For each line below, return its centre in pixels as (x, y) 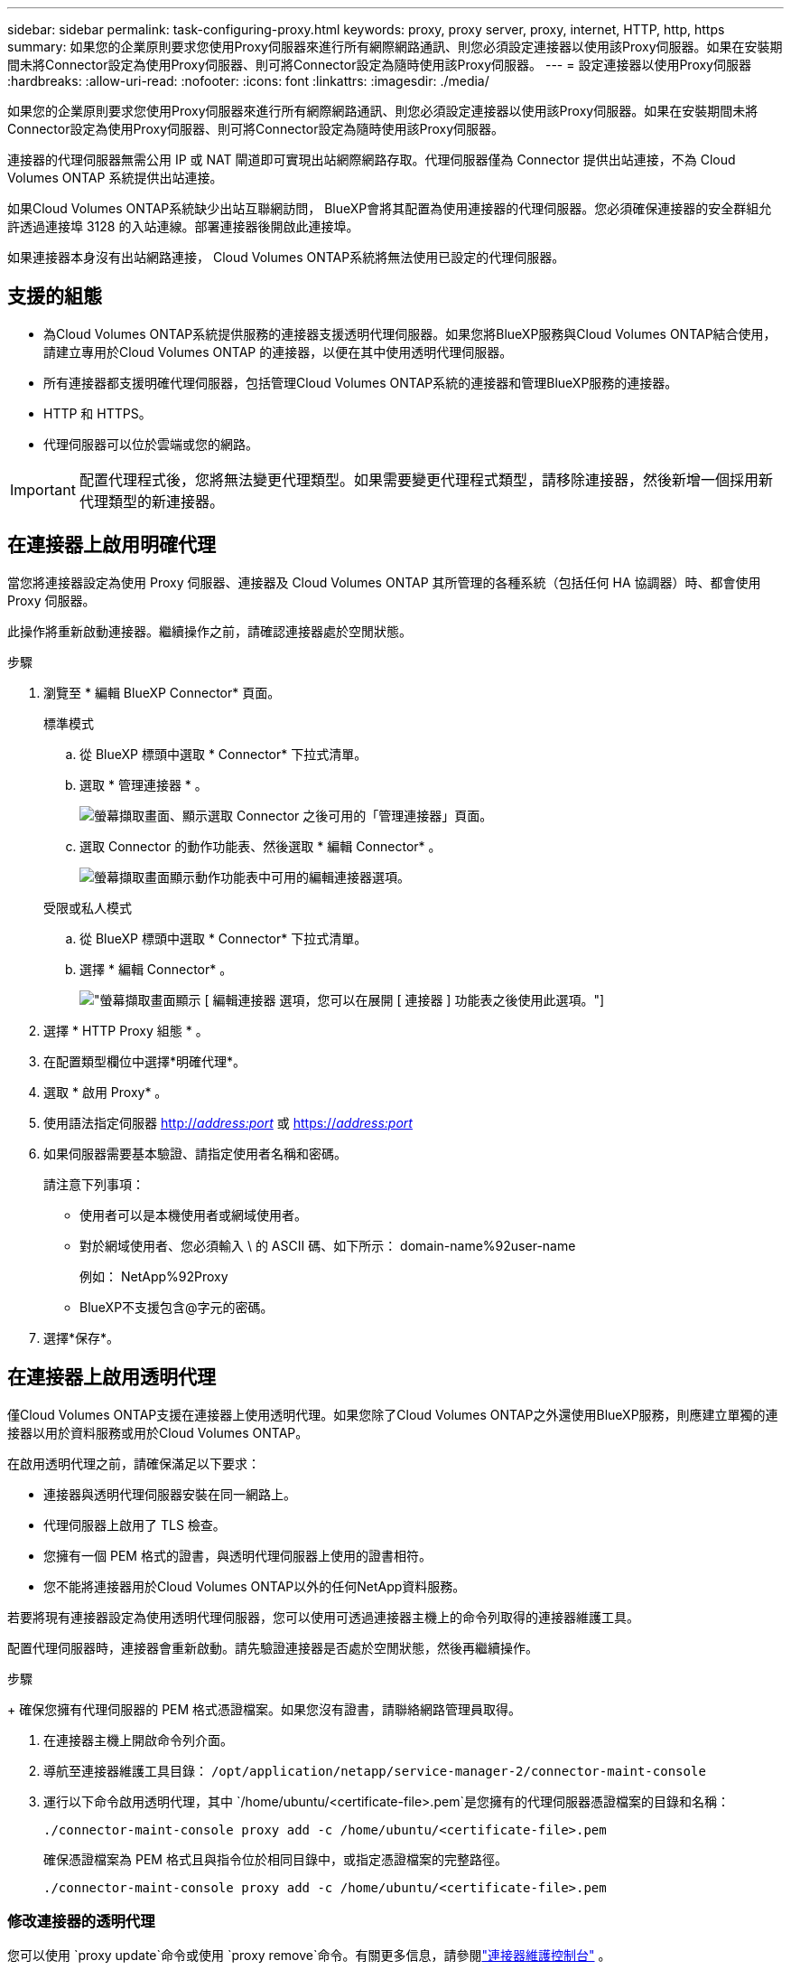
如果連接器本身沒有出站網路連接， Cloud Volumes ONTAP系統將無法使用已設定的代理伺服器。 (286, 257)
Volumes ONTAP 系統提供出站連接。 (115, 178)
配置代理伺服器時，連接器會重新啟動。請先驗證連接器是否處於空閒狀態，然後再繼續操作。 (273, 1647)
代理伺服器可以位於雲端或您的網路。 (151, 444)
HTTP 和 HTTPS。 (98, 413)
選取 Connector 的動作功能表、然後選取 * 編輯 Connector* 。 (261, 846)
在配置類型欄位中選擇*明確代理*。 (145, 1061)
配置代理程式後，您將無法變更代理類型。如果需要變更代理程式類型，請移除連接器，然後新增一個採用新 (426, 479)
